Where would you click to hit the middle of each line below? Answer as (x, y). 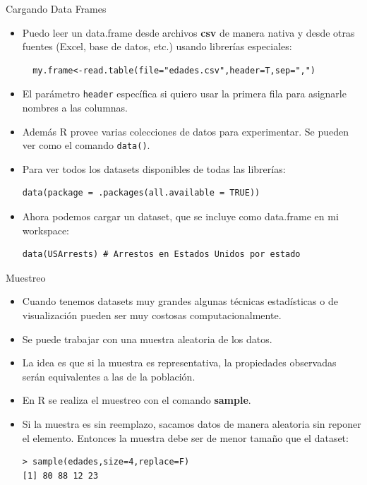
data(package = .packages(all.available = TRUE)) (141, 193)
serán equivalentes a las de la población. (109, 376)
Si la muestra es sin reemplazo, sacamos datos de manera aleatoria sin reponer (192, 424)
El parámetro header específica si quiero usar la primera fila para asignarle (184, 94)
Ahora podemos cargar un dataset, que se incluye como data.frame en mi (180, 216)
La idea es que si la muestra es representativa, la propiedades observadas (179, 363)
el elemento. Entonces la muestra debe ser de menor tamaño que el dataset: (185, 437)
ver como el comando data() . (86, 145)
